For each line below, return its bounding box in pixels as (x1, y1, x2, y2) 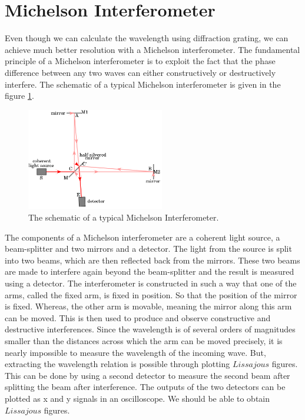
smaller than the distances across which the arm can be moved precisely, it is (5, 334, 283, 346)
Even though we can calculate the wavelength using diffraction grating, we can (5, 32, 289, 44)
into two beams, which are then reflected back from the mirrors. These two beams (5, 254, 300, 266)
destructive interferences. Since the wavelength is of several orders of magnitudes (5, 323, 296, 335)
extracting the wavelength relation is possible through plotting (5, 358, 230, 370)
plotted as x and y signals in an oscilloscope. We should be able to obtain (5, 392, 270, 404)
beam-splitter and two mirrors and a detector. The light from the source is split (5, 242, 292, 255)
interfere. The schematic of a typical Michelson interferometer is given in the (5, 78, 281, 90)
